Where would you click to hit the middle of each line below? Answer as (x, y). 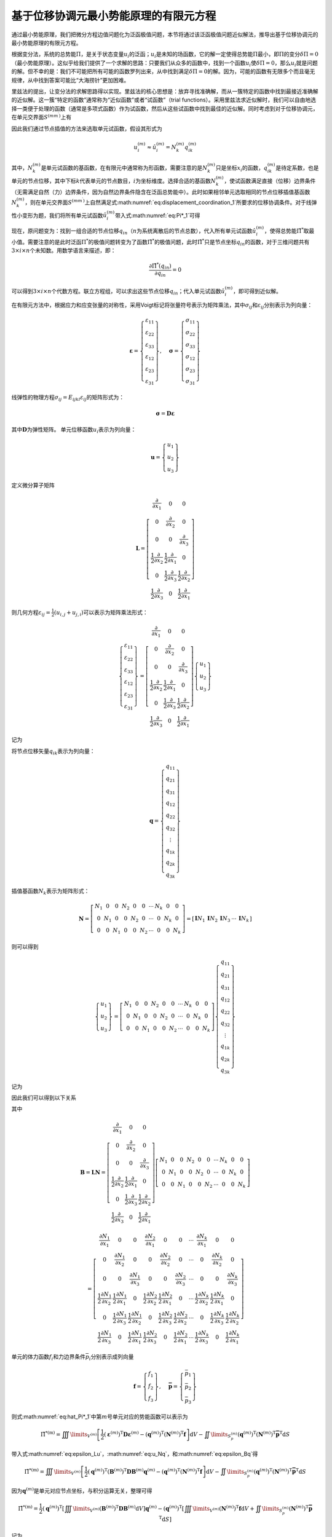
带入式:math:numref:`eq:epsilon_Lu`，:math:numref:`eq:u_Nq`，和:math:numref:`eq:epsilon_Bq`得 (135, 1453)
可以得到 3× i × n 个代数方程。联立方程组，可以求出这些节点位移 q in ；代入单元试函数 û (118, 292)
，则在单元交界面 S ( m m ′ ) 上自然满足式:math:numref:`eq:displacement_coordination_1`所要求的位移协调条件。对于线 (168, 201)
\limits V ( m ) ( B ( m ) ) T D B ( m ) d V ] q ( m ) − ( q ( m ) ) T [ (128, 1509)
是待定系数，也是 (297, 168)
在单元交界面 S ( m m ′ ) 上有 (41, 117)
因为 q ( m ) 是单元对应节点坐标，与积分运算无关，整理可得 (82, 1491)
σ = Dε (165, 413)
